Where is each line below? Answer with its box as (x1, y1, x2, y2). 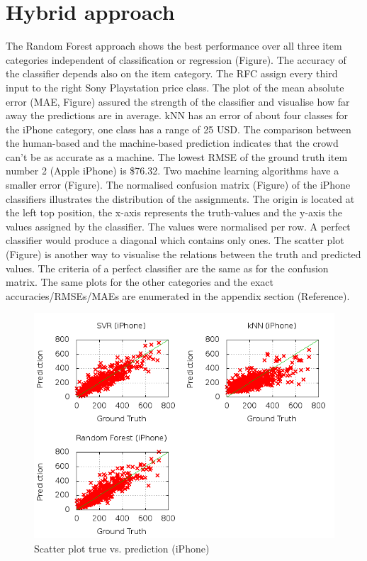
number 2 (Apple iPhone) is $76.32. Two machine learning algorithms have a (6, 163, 339, 178)
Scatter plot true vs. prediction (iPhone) (34, 541, 210, 555)
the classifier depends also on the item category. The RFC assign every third (6, 66, 338, 81)
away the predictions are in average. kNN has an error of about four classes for (6, 108, 348, 123)
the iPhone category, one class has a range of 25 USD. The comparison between (6, 121, 351, 136)
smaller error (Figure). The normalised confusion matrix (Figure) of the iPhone (6, 177, 351, 192)
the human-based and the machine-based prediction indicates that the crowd (6, 135, 339, 150)
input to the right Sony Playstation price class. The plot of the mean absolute (6, 79, 344, 94)
